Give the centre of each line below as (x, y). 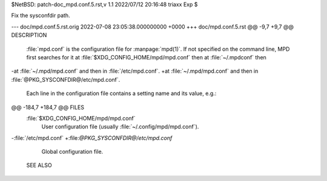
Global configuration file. (72, 152)
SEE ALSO (39, 165)
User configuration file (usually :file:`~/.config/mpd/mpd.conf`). (120, 127)
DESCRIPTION (29, 35)
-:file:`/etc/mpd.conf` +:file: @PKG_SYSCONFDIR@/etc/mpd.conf (92, 138)
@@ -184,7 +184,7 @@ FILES (48, 107)
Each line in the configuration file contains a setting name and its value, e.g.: (121, 93)
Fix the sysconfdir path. (41, 16)
